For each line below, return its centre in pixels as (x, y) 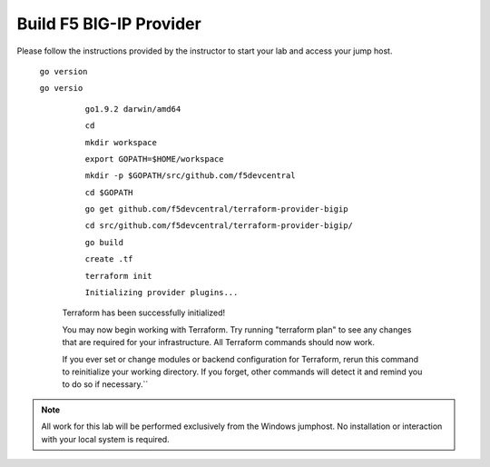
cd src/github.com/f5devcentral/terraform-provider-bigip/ (219, 226)
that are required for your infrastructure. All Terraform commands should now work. (219, 343)
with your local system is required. (105, 439)
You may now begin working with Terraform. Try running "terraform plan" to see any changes (237, 329)
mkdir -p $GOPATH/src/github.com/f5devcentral (190, 176)
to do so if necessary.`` (105, 384)
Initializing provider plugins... (162, 293)
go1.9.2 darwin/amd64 (133, 109)
